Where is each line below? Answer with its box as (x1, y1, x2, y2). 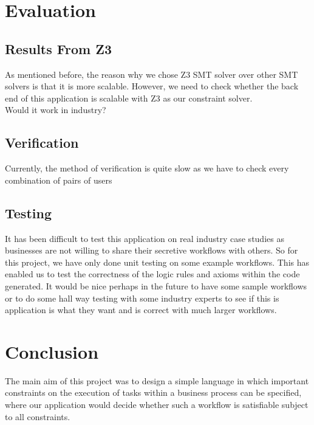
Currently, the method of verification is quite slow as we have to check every (5, 162, 289, 174)
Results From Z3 (5, 39, 112, 58)
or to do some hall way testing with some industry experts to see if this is (5, 291, 279, 304)
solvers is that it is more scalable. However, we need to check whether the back (5, 80, 299, 92)
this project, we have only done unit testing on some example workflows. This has (5, 255, 310, 268)
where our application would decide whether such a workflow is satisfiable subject (5, 398, 309, 411)
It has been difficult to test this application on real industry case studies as (5, 232, 284, 244)
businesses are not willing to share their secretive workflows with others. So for (5, 244, 298, 257)
